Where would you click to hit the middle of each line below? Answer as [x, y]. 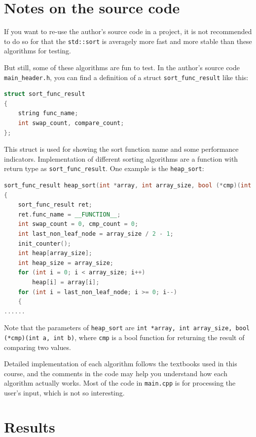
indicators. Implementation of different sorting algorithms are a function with [121, 158]
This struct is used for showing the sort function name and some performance [121, 149]
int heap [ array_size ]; [55, 253]
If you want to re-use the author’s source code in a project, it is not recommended [128, 31]
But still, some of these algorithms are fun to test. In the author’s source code [122, 67]
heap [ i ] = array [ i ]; [66, 282]
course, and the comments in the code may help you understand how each [116, 373]
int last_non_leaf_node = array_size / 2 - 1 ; [96, 234]
